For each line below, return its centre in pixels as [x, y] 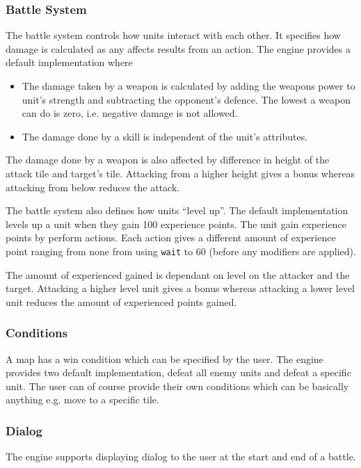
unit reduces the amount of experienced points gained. [121, 301]
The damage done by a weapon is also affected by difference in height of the [168, 160]
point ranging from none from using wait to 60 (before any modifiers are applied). [181, 251]
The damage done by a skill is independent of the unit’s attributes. [165, 136]
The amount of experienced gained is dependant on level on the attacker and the [178, 274]
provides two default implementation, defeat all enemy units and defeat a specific [178, 372]
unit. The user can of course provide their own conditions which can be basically [177, 386]
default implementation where [69, 62]
